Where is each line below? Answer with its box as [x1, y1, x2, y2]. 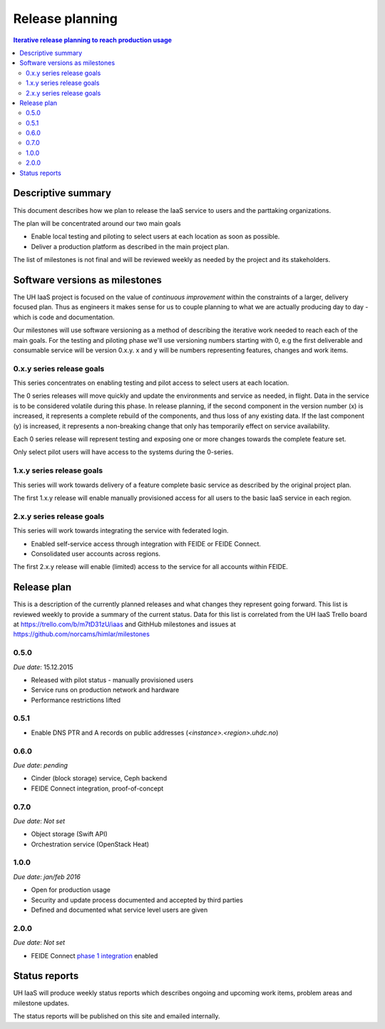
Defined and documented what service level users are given [31, 905, 208, 914]
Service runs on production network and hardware [31, 686, 180, 694]
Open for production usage [31, 885, 111, 894]
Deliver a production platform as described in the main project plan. [31, 242, 230, 251]
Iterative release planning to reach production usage [13, 36, 173, 44]
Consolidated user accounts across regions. [31, 549, 160, 558]
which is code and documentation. [13, 313, 115, 321]
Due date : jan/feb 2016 [13, 872, 81, 881]
